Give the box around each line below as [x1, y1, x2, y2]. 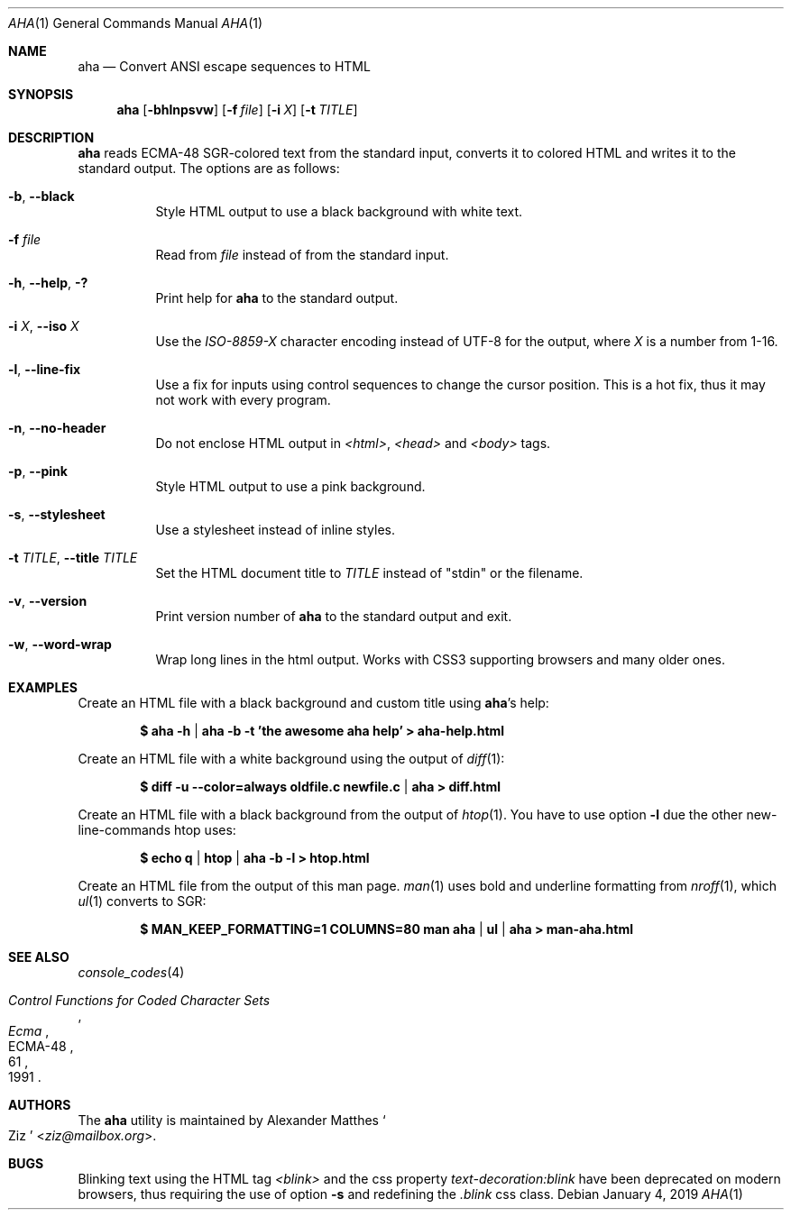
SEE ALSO [8, 949, 69, 965]
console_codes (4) [78, 965, 185, 980]
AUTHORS [8, 1097, 71, 1112]
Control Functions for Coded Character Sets [8, 993, 271, 1008]
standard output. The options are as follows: [78, 160, 340, 176]
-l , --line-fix [8, 361, 81, 377]
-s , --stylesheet [8, 507, 106, 522]
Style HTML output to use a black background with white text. [155, 204, 523, 219]
